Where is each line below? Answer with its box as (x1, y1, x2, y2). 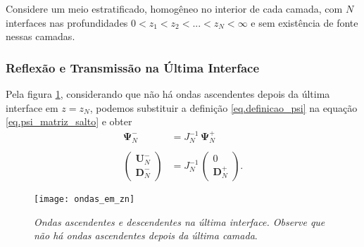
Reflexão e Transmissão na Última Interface (6, 58, 260, 76)
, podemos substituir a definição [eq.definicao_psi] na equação (89, 100, 358, 115)
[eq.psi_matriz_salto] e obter (6, 114, 132, 129)
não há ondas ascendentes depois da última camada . (34, 228, 258, 243)
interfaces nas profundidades (6, 15, 128, 30)
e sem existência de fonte (251, 15, 358, 30)
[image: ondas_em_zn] (34, 194, 135, 205)
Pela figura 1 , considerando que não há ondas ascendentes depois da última (6, 87, 330, 101)
